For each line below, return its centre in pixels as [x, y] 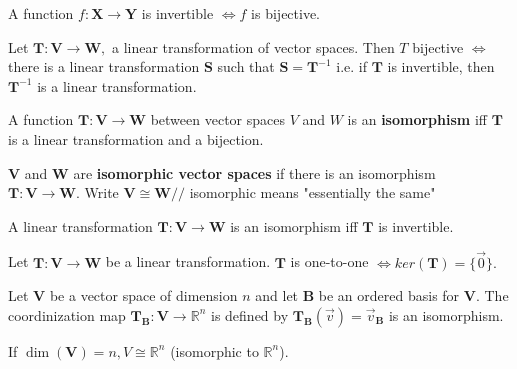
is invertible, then [441, 66]
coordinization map [67, 314]
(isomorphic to [214, 350]
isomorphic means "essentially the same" [312, 192]
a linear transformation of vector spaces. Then [253, 46]
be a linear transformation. [188, 261]
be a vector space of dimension [143, 295]
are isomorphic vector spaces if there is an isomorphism [254, 172]
